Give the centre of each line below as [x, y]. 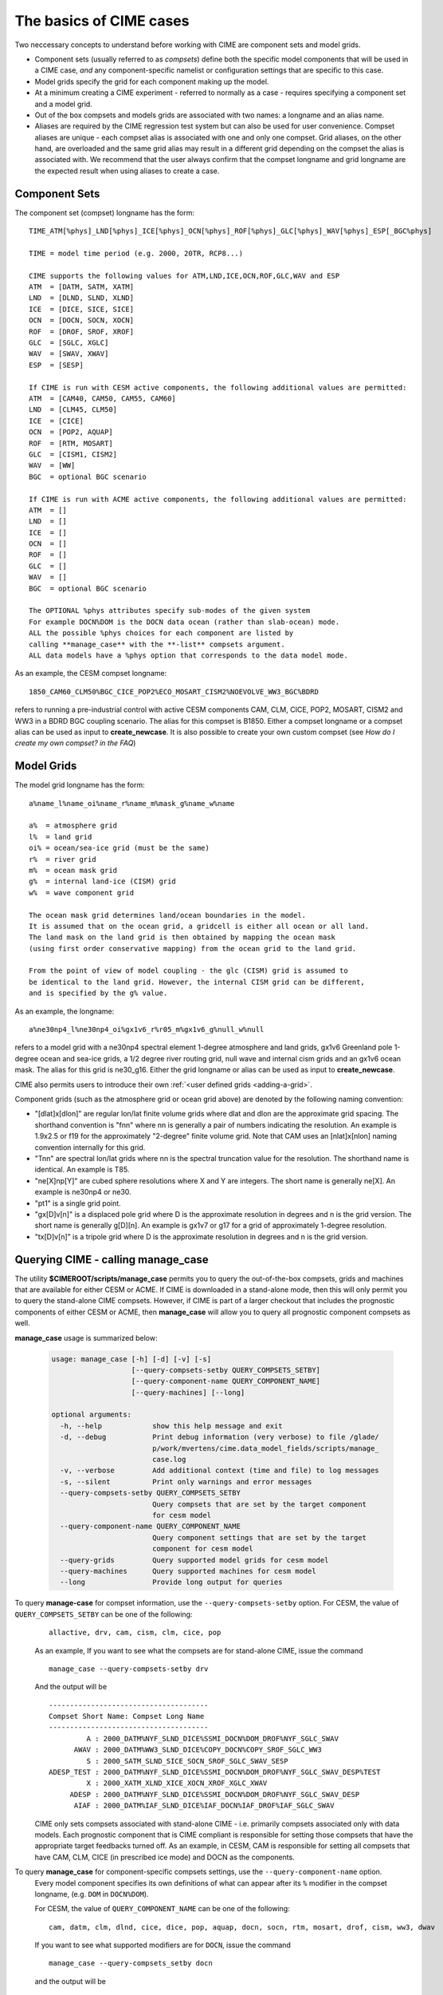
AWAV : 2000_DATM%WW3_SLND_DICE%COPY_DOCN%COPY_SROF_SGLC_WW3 [198, 1750]
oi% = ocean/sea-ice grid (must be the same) [120, 848]
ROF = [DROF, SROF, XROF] [82, 332]
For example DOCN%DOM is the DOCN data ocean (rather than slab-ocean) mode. [184, 622]
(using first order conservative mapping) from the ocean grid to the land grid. [193, 948]
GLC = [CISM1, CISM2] [73, 454]
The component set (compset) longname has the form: [105, 212]
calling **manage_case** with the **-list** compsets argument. [157, 644]
